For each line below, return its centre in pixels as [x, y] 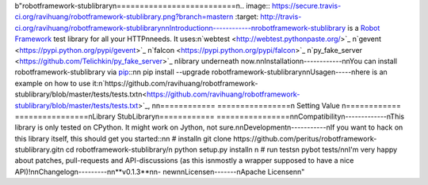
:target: [247, 17]
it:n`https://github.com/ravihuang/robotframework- [175, 83]
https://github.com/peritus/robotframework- [305, 138]
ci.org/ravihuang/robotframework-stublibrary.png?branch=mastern [124, 17]
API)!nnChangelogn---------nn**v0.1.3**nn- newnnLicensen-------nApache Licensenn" [160, 172]
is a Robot [364, 28]
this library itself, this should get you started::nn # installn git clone [123, 138]
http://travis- [281, 17]
